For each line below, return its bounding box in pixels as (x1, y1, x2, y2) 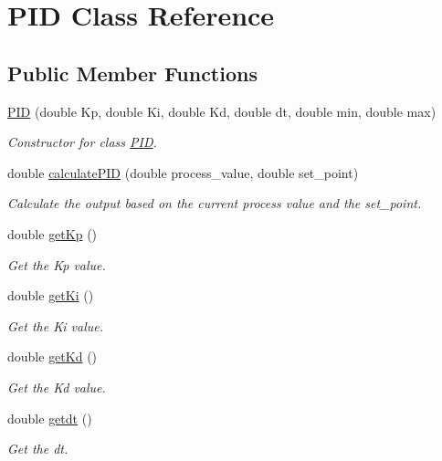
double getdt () (7, 408, 92, 427)
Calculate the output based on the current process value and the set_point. (7, 194, 422, 213)
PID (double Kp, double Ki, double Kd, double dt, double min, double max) (7, 101, 437, 120)
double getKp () (7, 224, 98, 243)
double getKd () (7, 347, 98, 366)
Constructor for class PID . (7, 132, 157, 152)
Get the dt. (7, 439, 68, 458)
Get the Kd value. (7, 377, 106, 396)
